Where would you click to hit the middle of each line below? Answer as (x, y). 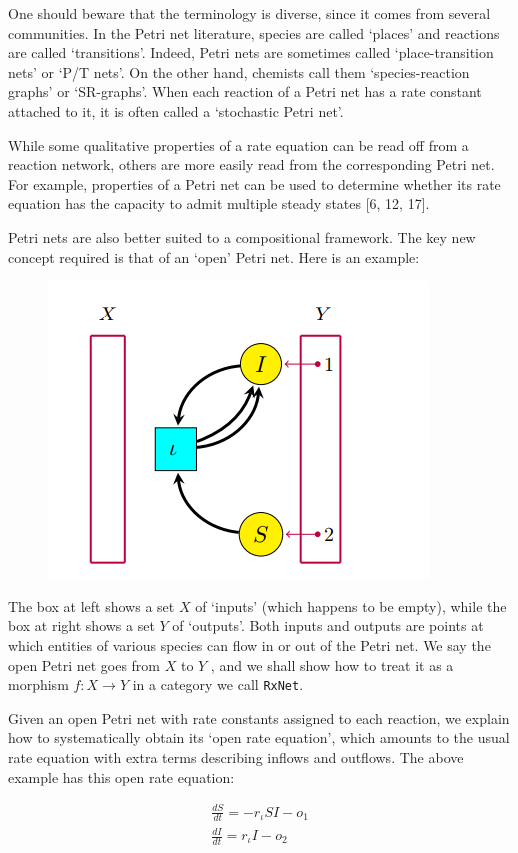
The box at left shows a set (91, 605)
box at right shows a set (81, 625)
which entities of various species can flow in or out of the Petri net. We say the (249, 644)
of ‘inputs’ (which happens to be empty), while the (351, 605)
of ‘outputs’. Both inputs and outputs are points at (328, 625)
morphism (38, 684)
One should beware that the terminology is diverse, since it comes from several (249, 13)
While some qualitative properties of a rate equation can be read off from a (238, 144)
